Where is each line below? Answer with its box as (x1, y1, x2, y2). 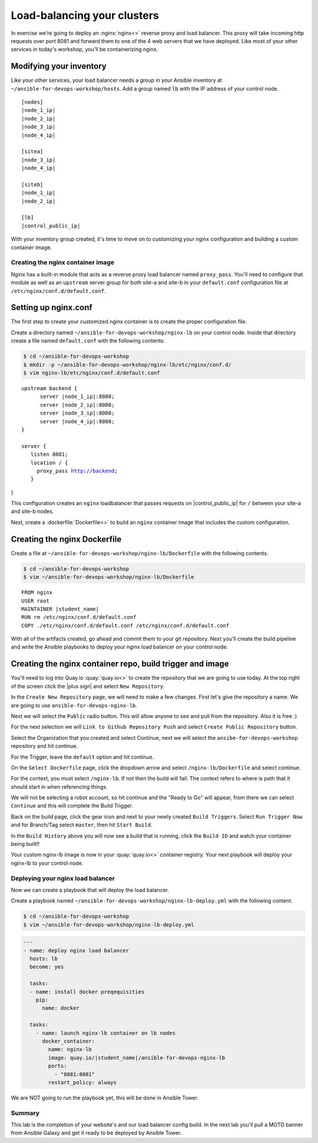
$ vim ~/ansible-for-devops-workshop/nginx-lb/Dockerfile (23, 574, 194, 581)
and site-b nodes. (11, 508, 54, 515)
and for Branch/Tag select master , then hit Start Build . (11, 821, 153, 828)
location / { (30, 459, 68, 466)
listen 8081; (30, 451, 68, 458)
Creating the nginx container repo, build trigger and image (11, 659, 229, 669)
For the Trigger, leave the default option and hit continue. (11, 753, 154, 760)
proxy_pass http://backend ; (37, 467, 118, 474)
